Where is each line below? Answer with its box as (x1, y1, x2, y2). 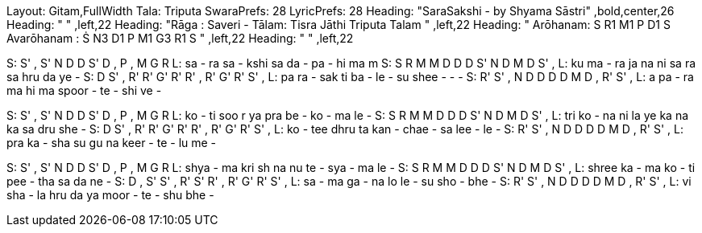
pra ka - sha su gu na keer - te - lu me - (6, 136, 217, 149)
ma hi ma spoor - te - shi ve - (6, 84, 162, 97)
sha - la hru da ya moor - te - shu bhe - (6, 188, 214, 202)
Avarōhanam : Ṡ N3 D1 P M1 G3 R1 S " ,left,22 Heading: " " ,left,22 (6, 31, 354, 45)
